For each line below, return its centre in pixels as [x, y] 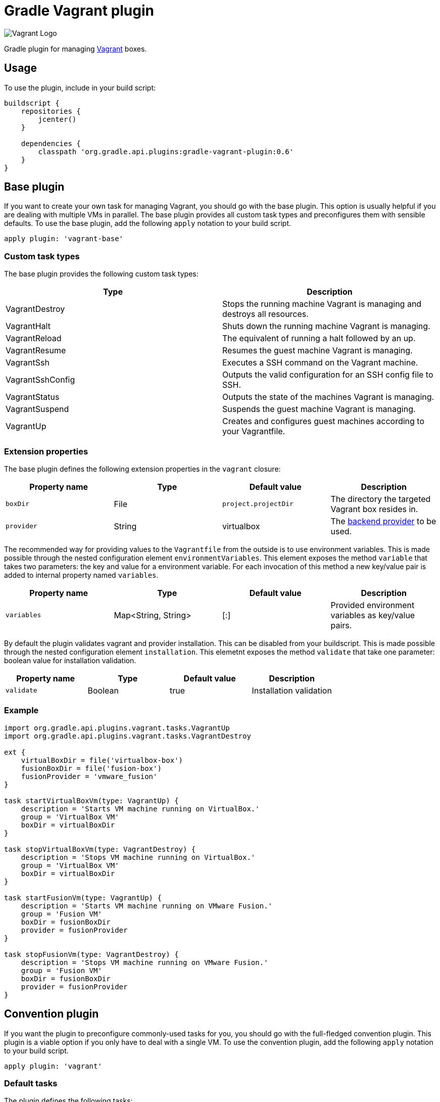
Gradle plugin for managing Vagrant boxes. [76, 49]
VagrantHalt [28, 326]
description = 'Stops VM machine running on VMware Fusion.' [144, 962]
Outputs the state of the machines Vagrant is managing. [328, 397]
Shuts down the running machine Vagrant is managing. [326, 326]
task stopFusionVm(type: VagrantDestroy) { [91, 954]
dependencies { [51, 143]
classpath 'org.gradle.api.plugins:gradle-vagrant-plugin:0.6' [166, 151]
